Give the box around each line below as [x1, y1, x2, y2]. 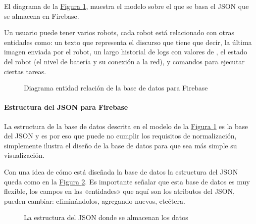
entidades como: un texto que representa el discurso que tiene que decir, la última [4, 37, 252, 47]
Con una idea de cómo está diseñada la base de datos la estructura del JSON [4, 166, 238, 177]
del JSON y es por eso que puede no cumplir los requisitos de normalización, [4, 131, 237, 141]
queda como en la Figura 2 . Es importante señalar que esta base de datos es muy [4, 176, 250, 186]
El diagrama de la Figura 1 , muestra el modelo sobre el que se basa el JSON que [4, 1, 249, 11]
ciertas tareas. [4, 66, 46, 76]
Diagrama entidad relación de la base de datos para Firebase [24, 83, 208, 93]
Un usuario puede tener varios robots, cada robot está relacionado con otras [4, 27, 234, 38]
